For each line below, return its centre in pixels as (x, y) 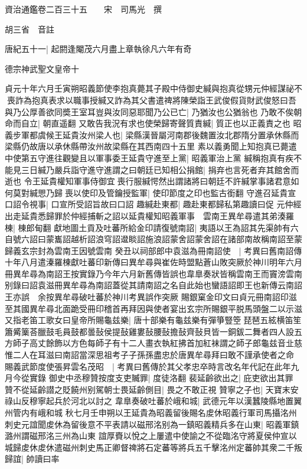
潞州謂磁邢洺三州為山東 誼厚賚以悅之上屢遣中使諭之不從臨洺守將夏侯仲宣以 (151, 436)
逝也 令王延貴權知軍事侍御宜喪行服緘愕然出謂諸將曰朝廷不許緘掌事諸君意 (148, 181)
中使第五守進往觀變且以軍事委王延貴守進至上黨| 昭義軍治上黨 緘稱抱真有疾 (149, 157)
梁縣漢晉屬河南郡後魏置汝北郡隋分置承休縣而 (212, 134)
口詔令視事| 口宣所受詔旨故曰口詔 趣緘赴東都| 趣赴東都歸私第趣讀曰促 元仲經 (153, 204)
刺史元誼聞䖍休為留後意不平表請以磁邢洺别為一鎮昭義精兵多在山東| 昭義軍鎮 (152, 424)
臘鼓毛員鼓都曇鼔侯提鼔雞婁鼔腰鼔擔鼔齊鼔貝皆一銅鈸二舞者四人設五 (170, 331)
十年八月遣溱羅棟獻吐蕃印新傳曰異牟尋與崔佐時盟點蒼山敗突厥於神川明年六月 (153, 262)
